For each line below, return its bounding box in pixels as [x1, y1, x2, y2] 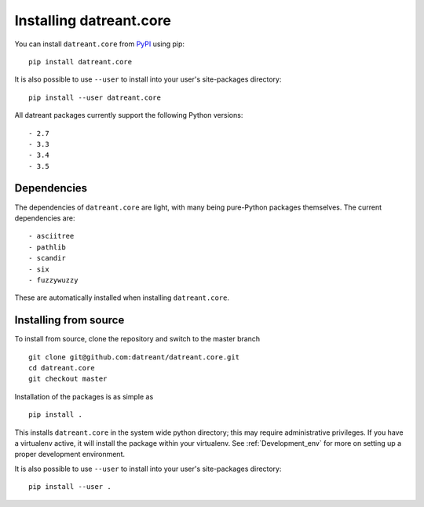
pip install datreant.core [28, 57, 133, 66]
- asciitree [28, 232, 75, 241]
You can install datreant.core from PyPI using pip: [14, 39, 185, 49]
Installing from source [14, 314, 125, 327]
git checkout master [28, 374, 108, 384]
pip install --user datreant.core [28, 93, 161, 102]
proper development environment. [14, 450, 126, 459]
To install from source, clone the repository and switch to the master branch [14, 334, 261, 344]
